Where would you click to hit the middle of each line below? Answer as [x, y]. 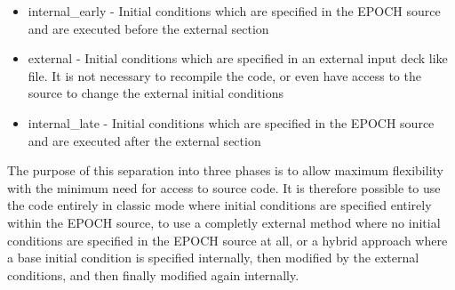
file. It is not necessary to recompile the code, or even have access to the [224, 75]
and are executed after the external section [144, 140]
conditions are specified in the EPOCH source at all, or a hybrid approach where [227, 240]
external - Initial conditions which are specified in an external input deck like [238, 58]
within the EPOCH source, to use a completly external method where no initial [224, 222]
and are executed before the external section [148, 28]
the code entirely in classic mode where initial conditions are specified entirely [220, 205]
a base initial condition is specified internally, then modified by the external [213, 258]
